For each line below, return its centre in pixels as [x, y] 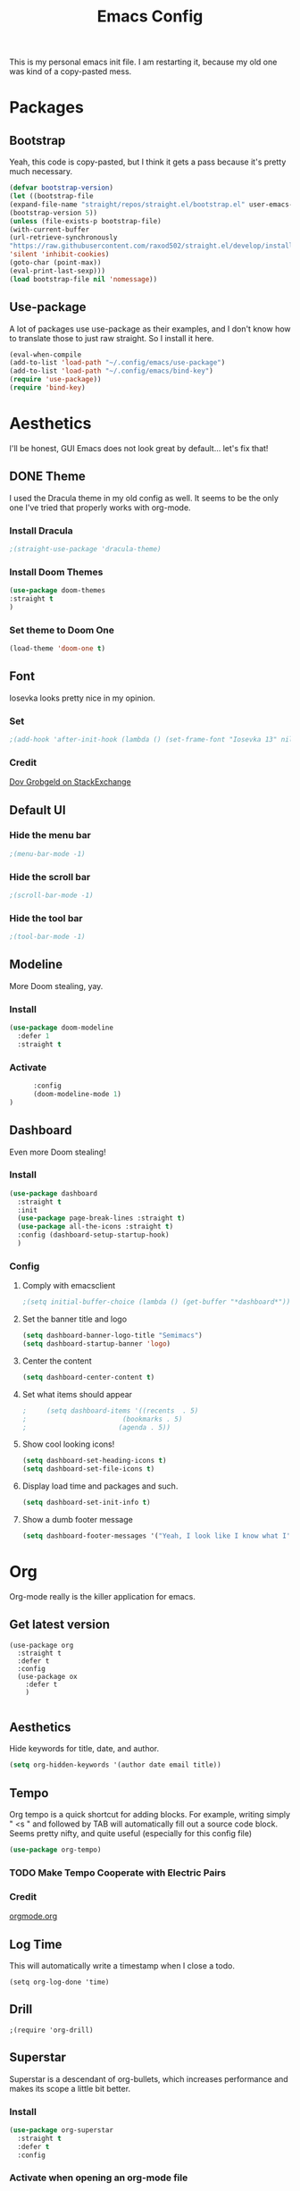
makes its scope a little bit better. [70, 2088]
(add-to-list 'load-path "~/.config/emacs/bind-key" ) [112, 371]
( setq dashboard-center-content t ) [88, 1377]
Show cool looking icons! [68, 1444]
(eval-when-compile [46, 355]
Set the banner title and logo [75, 1319]
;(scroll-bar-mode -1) [51, 895]
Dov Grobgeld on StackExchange [70, 782]
